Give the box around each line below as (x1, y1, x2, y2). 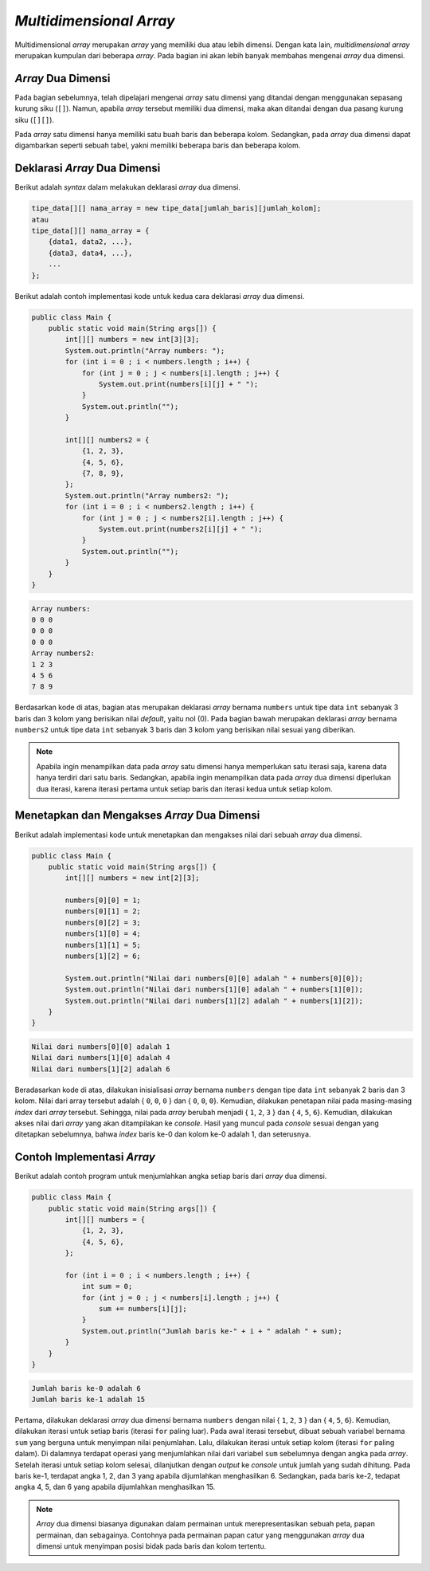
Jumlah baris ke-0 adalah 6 (31, 1384, 141, 1392)
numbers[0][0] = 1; (64, 896, 141, 905)
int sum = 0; (81, 1282, 133, 1291)
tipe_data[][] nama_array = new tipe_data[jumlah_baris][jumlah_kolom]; (31, 204, 322, 213)
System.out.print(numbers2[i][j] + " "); (98, 524, 263, 534)
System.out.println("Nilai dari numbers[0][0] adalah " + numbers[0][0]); (64, 973, 364, 983)
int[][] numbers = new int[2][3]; (64, 874, 200, 882)
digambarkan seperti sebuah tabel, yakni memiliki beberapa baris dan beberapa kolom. (14, 140, 301, 151)
